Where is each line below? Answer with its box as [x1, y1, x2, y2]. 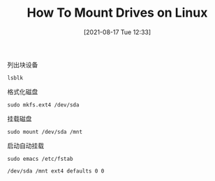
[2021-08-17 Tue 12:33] [83, 28, 151, 36]
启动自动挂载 [7, 141, 44, 150]
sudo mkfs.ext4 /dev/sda [7, 101, 80, 109]
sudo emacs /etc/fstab [7, 155, 73, 162]
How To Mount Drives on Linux [27, 5, 208, 21]
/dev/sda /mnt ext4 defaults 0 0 [7, 167, 105, 175]
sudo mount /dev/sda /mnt [7, 128, 82, 135]
